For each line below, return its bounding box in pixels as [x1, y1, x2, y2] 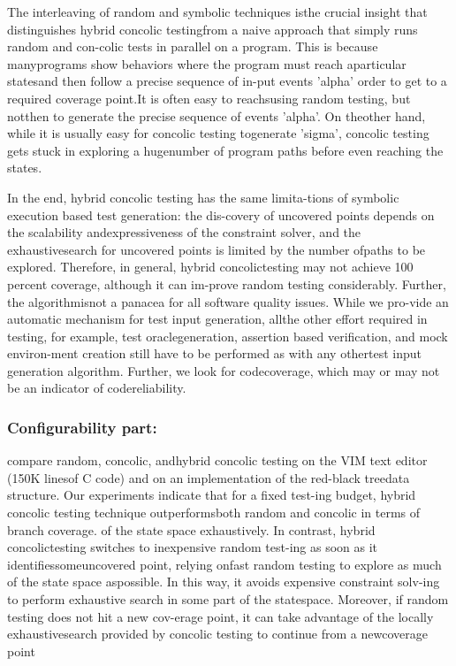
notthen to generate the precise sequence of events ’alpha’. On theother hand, [7, 106, 426, 125]
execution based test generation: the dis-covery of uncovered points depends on [7, 205, 435, 224]
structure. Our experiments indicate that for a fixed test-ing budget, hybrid [7, 486, 416, 504]
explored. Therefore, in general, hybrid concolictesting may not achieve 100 [7, 257, 414, 276]
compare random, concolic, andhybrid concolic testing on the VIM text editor [7, 451, 428, 470]
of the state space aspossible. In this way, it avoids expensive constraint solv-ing [7, 572, 440, 591]
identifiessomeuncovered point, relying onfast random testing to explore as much [7, 555, 442, 573]
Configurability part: [7, 416, 157, 438]
